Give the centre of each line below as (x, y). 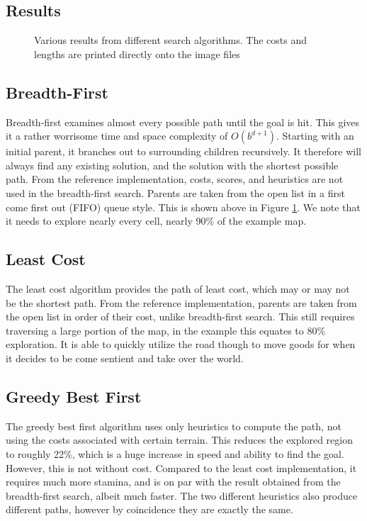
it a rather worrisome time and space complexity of (117, 136)
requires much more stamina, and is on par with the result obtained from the (173, 482)
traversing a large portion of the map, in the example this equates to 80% (166, 330)
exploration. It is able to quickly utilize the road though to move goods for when (181, 344)
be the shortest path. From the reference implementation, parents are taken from (181, 302)
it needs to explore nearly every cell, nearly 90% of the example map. (156, 221)
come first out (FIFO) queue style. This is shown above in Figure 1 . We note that (183, 207)
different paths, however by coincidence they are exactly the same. (149, 509)
